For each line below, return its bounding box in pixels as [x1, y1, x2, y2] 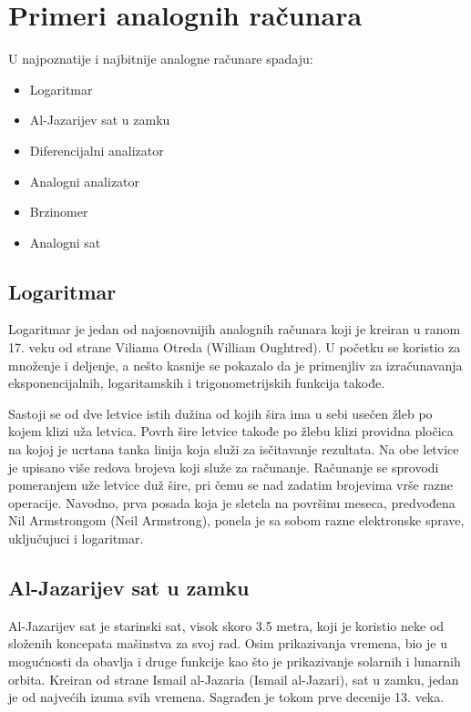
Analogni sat [29, 232, 101, 251]
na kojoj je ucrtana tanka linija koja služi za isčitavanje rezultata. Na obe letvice [8, 440, 459, 459]
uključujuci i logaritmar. [8, 529, 144, 548]
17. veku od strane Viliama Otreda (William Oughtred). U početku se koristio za [8, 338, 461, 357]
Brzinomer [29, 202, 88, 221]
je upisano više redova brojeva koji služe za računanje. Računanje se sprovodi [8, 457, 439, 476]
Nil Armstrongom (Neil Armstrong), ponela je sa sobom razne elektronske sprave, [8, 511, 465, 530]
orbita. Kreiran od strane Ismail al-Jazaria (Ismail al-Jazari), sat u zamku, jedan [8, 669, 459, 688]
